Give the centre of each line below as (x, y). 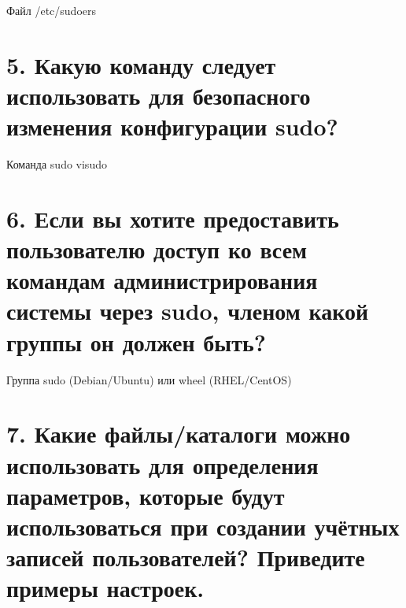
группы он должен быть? (136, 341)
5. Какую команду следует (141, 64)
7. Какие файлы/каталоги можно (179, 434)
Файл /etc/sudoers (51, 10)
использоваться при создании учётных (203, 526)
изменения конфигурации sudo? (172, 126)
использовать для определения (162, 464)
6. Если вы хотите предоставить (173, 218)
